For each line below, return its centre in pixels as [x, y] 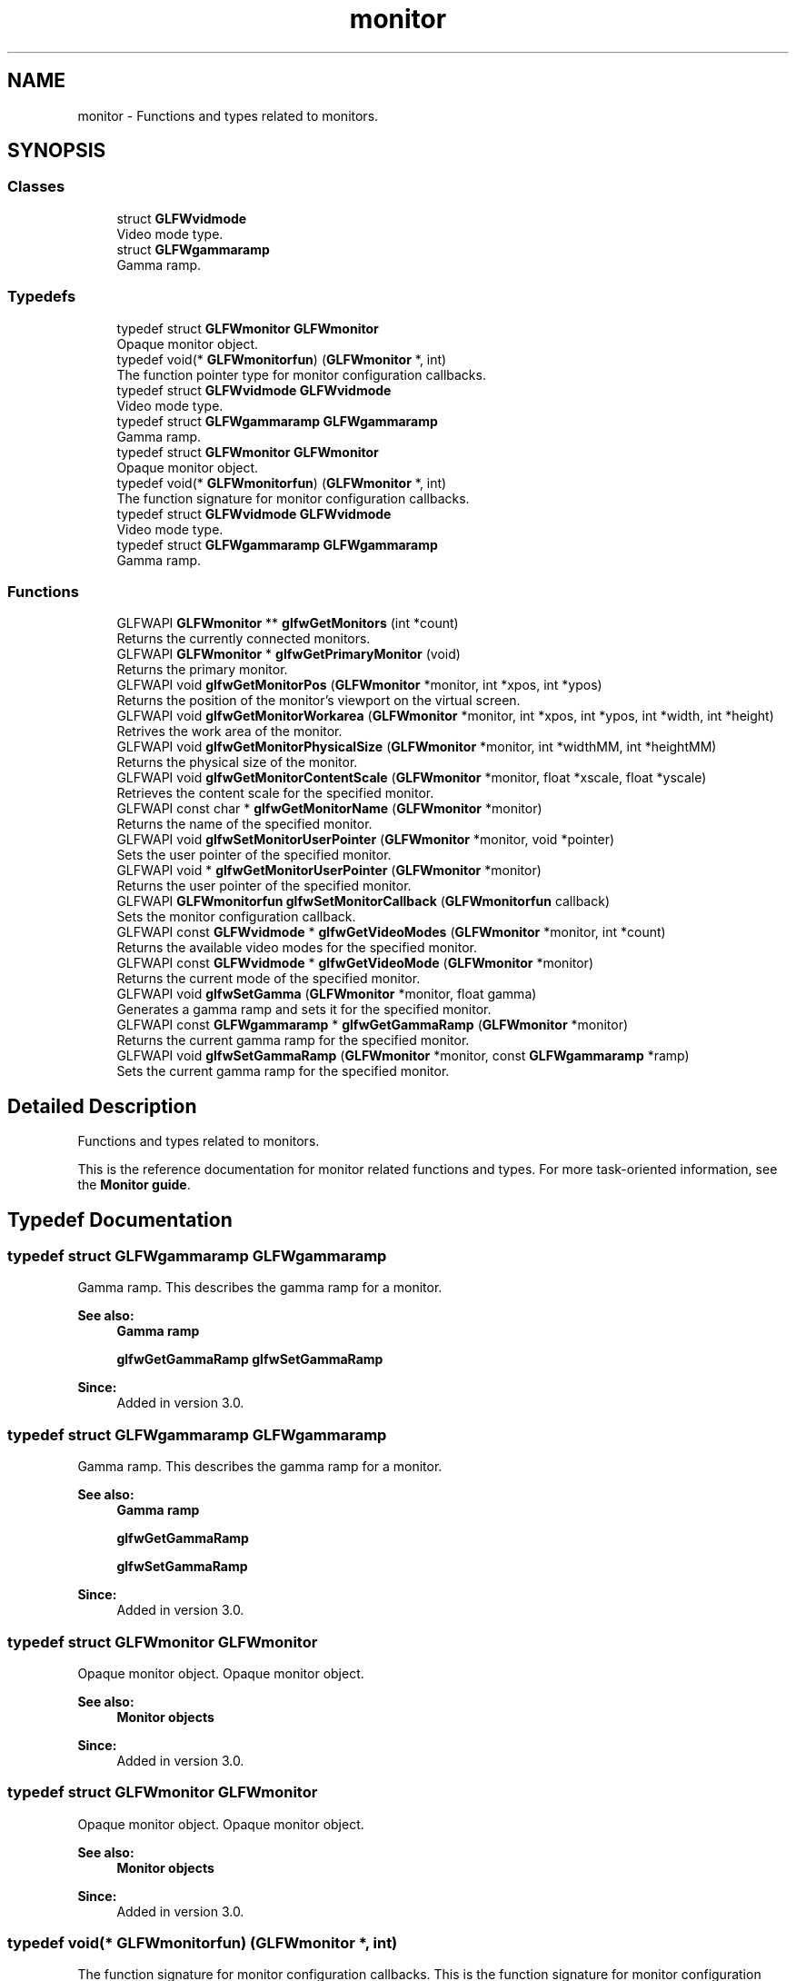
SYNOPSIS [57, 151]
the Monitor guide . [134, 1185]
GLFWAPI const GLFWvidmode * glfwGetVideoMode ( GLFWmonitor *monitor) [355, 963]
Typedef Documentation [120, 1219]
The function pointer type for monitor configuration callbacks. [301, 374]
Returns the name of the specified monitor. [244, 824]
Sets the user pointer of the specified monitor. [254, 855]
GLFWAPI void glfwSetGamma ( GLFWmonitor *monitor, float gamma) [327, 994]
